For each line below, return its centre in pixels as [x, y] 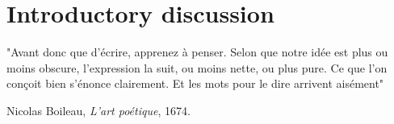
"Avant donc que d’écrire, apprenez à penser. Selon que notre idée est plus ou [197, 52]
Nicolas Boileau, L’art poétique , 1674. [98, 110]
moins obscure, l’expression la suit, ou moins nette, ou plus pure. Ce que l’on [197, 67]
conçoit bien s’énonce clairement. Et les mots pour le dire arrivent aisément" [195, 83]
